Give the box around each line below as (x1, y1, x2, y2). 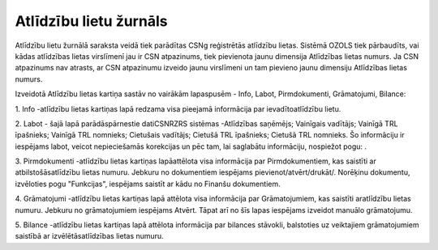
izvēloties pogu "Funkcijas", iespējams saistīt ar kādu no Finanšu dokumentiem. (15, 179, 281, 189)
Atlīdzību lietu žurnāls (15, 12, 168, 30)
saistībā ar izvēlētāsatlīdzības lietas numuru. (15, 231, 164, 241)
